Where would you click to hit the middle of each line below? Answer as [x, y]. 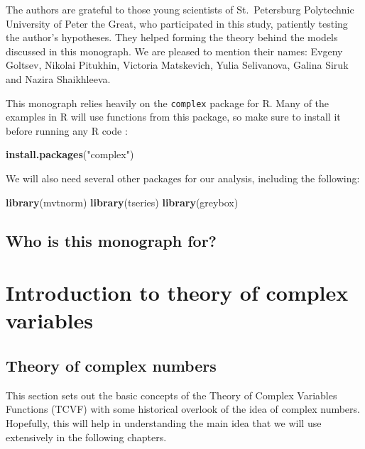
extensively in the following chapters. [86, 437]
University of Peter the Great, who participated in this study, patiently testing [177, 23]
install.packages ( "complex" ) [70, 154]
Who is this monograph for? [111, 240]
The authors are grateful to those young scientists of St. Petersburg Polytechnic [180, 9]
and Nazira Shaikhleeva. [58, 78]
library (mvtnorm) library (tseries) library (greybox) [122, 202]
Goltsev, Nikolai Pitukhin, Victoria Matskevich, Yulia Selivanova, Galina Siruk [177, 65]
